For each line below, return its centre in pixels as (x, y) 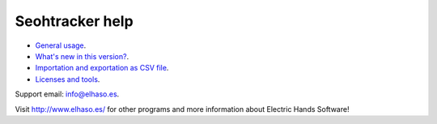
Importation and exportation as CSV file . (102, 68)
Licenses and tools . (68, 79)
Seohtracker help (74, 21)
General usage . (61, 45)
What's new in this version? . (82, 56)
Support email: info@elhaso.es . (67, 94)
